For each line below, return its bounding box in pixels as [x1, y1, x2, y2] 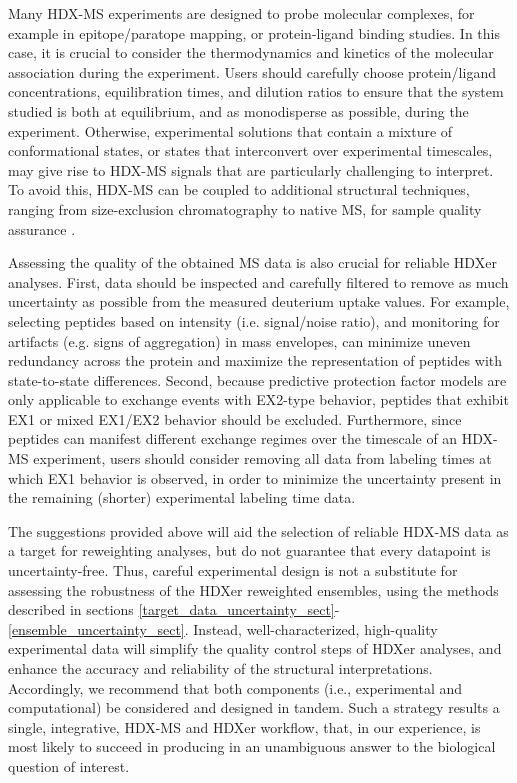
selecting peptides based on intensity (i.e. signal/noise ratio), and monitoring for [8, 310, 500, 331]
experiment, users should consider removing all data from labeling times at [33, 448, 492, 469]
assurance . [8, 218, 76, 239]
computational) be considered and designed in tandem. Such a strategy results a [8, 697, 500, 718]
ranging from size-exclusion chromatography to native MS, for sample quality [8, 198, 482, 219]
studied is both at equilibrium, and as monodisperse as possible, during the [8, 100, 469, 121]
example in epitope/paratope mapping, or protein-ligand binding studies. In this [8, 22, 500, 43]
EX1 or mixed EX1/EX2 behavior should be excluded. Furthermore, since [8, 408, 462, 429]
